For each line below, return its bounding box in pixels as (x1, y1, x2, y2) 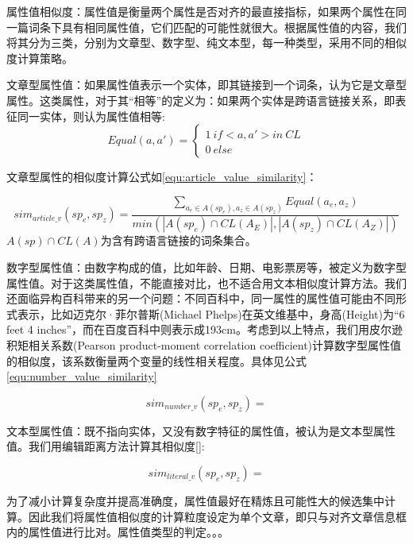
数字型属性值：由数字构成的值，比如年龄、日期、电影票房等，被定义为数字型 (6, 259, 407, 276)
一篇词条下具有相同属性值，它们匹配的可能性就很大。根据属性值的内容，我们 (6, 18, 407, 35)
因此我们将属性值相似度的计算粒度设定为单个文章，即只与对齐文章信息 (28, 508, 396, 524)
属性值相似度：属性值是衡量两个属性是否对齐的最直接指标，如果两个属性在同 (6, 3, 407, 19)
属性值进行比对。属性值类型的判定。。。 (28, 524, 229, 540)
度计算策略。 (6, 49, 73, 66)
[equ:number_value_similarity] (6, 368, 157, 385)
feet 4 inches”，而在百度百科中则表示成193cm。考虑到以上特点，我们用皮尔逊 (6, 321, 403, 338)
